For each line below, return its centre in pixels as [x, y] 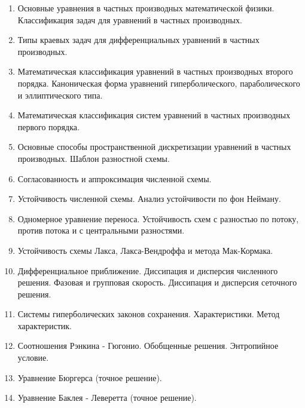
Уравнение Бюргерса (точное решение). [90, 377]
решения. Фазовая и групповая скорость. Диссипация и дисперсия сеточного [157, 282]
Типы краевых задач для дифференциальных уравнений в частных [138, 40]
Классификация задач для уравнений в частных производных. [130, 19]
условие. [33, 358]
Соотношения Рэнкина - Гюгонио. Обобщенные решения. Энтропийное [148, 346]
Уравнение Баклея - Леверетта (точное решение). [107, 398]
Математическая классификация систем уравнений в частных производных [154, 115]
